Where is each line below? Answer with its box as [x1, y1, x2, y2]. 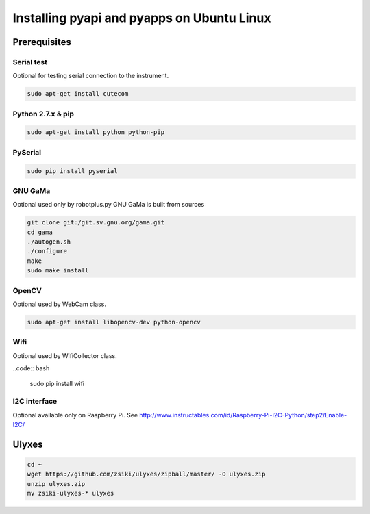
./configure [27, 247, 68, 255]
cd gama [27, 228, 53, 236]
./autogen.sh [27, 238, 71, 246]
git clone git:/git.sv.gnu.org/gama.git [27, 219, 164, 227]
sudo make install [27, 267, 89, 274]
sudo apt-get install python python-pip [27, 129, 164, 136]
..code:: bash [12, 364, 50, 372]
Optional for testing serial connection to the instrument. [12, 72, 169, 80]
